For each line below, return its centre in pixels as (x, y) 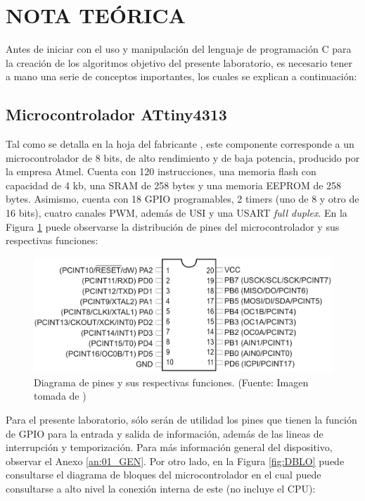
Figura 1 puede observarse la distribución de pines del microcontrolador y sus (173, 226)
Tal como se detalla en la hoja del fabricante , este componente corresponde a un (180, 144)
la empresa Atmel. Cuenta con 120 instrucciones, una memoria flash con (161, 171)
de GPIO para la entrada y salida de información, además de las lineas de (165, 433)
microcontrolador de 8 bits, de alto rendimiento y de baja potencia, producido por (183, 157)
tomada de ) (60, 396)
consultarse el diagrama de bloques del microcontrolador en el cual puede (164, 475)
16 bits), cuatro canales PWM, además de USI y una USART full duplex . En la (177, 213)
